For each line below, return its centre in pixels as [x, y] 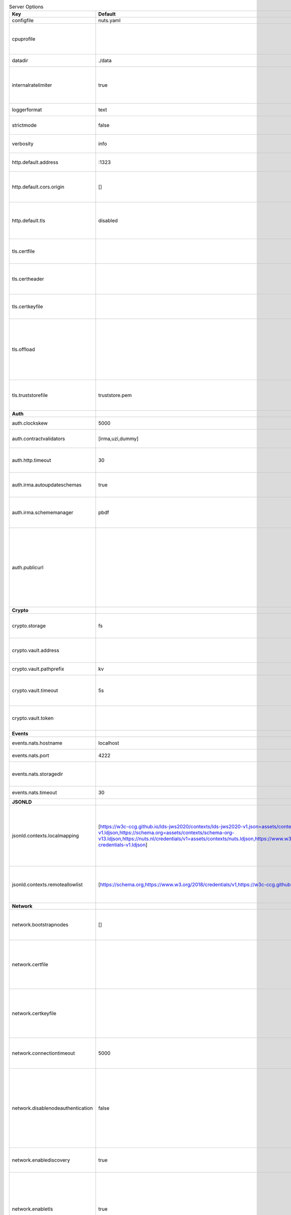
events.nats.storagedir [37, 774]
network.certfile [30, 965]
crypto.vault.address [36, 650]
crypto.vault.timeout [35, 691]
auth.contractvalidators [39, 439]
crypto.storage [29, 626]
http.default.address [35, 162]
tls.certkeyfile [27, 307]
